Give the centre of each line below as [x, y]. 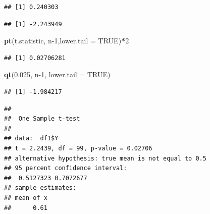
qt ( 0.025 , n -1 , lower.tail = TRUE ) [57, 74]
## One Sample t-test [42, 119]
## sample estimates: [40, 188]
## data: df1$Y [31, 139]
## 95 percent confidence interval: [66, 168]
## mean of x [26, 198]
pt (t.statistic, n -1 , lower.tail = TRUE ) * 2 [67, 41]
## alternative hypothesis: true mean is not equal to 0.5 [105, 158]
